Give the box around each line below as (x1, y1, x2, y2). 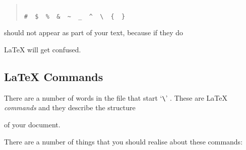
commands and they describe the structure (4, 102, 136, 113)
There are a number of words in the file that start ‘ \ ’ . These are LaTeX (4, 92, 227, 103)
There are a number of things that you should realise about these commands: (4, 136, 243, 146)
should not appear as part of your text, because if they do (4, 27, 183, 38)
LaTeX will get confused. (4, 44, 81, 54)
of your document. (4, 119, 60, 129)
